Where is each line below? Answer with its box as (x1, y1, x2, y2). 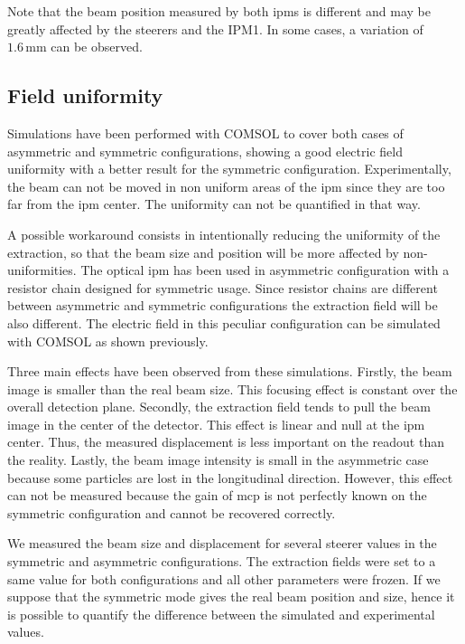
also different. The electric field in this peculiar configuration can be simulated (7, 313, 441, 332)
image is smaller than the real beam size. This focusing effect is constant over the (7, 379, 458, 398)
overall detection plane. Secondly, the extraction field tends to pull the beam (7, 397, 431, 416)
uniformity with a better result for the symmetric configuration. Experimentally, (7, 159, 451, 178)
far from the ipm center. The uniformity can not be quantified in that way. (7, 194, 421, 213)
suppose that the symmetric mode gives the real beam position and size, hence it (7, 587, 455, 606)
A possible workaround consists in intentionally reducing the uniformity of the (7, 224, 441, 243)
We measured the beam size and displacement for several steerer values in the (7, 534, 437, 553)
